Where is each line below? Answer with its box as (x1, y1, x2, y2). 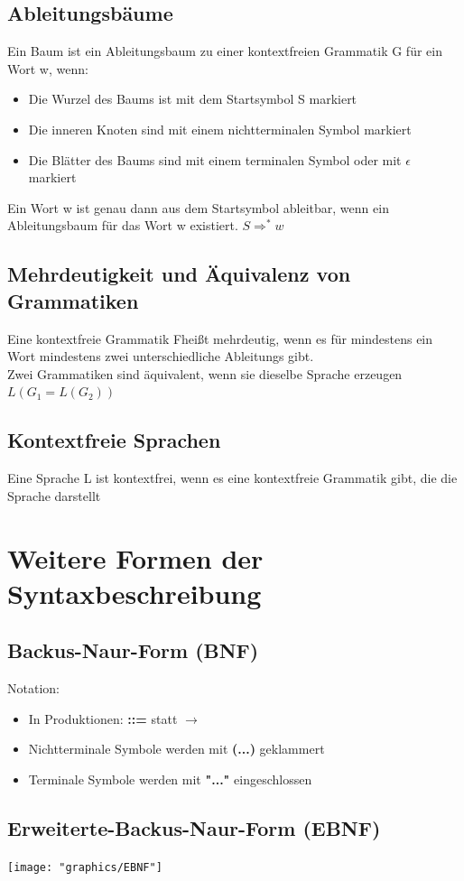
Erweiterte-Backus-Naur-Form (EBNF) (7, 813, 381, 841)
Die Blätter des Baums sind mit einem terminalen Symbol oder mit (28, 150, 402, 169)
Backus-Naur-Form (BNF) (7, 636, 259, 664)
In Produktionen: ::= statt (28, 709, 178, 728)
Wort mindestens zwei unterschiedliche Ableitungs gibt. (7, 347, 314, 366)
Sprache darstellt (7, 486, 101, 505)
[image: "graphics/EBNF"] (7, 860, 162, 874)
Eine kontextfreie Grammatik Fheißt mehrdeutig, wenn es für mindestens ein (7, 329, 433, 348)
